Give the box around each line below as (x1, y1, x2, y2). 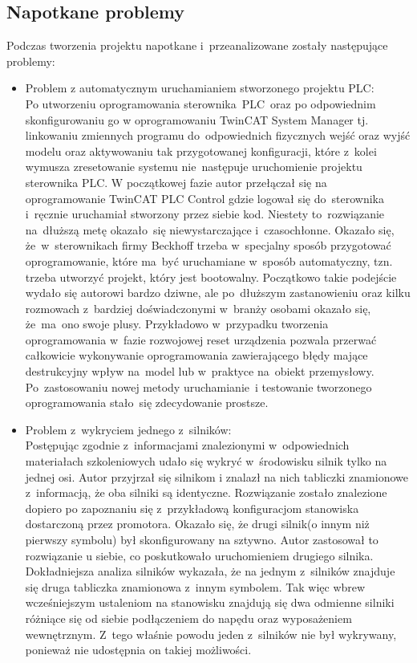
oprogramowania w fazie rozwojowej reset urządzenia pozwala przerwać (25, 331, 377, 348)
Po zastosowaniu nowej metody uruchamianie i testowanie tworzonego (25, 378, 372, 395)
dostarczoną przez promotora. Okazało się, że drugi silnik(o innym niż (25, 515, 370, 532)
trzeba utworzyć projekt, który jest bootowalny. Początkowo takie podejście (25, 268, 397, 285)
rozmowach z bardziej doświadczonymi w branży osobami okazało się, (25, 299, 371, 316)
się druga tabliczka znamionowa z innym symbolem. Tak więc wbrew (25, 578, 366, 595)
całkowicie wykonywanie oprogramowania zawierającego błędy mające (25, 347, 368, 364)
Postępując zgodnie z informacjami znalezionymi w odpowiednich (25, 437, 350, 454)
